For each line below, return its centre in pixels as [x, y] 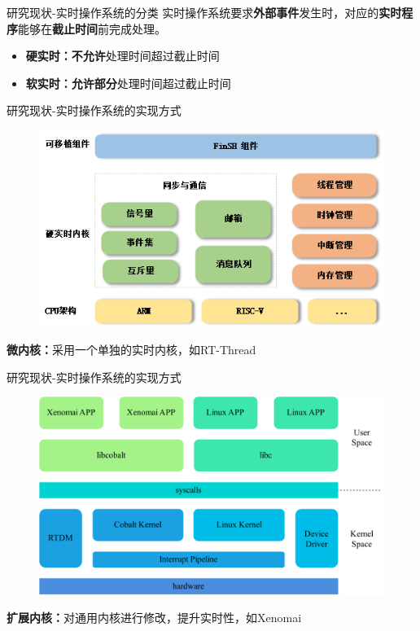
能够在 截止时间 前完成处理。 [92, 28]
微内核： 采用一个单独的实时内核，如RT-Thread [131, 350]
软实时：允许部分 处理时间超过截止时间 [128, 83]
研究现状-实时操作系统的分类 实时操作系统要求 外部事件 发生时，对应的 [193, 12]
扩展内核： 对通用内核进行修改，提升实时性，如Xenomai [154, 618]
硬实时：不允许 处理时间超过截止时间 [122, 56]
